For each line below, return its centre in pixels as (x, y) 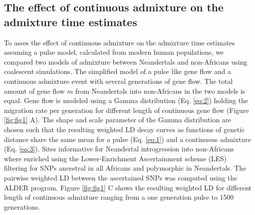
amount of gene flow (34, 90)
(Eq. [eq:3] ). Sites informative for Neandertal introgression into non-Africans (119, 149)
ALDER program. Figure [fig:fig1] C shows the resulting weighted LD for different (128, 187)
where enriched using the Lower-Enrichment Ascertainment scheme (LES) (115, 158)
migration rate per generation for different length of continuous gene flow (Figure (127, 110)
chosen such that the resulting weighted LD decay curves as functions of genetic (124, 129)
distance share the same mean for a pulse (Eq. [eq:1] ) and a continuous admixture (127, 139)
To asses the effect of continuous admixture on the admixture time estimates (120, 42)
